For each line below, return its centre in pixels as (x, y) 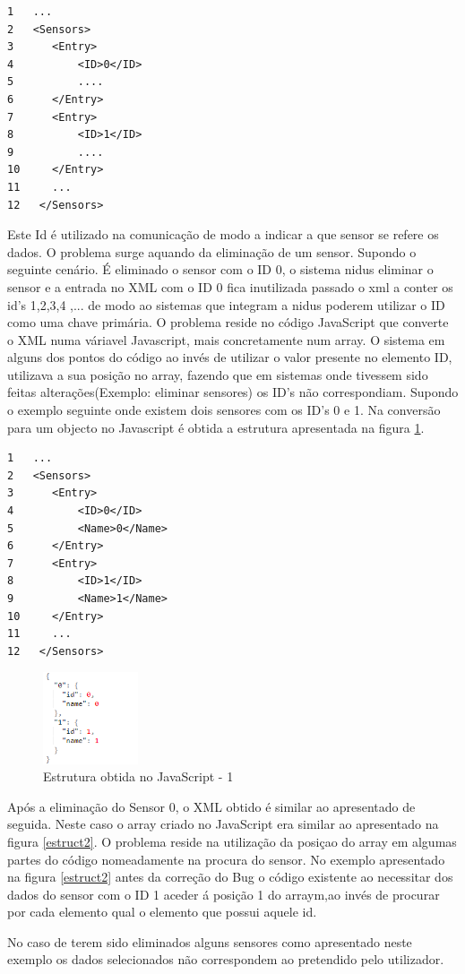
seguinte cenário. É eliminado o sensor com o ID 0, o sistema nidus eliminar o (220, 269)
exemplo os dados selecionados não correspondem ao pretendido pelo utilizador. (226, 959)
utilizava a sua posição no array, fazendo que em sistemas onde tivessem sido (218, 374)
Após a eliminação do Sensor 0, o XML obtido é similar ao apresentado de (211, 806)
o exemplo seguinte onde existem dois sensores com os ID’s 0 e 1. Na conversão (224, 410)
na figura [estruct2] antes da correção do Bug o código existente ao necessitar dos (230, 877)
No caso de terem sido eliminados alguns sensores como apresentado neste (210, 941)
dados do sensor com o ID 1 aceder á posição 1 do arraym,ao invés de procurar (224, 894)
